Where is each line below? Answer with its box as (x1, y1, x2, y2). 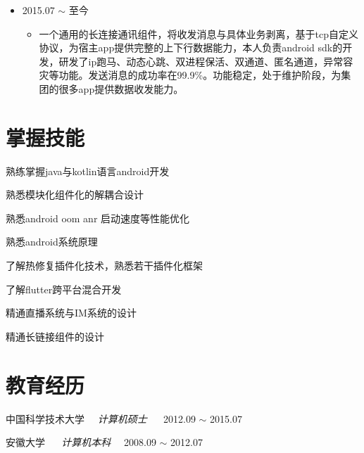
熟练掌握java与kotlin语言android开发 (6, 163, 170, 178)
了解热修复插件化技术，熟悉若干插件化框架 (6, 258, 203, 273)
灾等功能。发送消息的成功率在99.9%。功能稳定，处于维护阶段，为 (39, 68, 341, 82)
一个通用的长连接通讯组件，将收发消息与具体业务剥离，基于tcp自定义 (39, 26, 359, 41)
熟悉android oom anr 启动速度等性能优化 (6, 210, 190, 225)
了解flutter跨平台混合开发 (6, 281, 122, 296)
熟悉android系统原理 (6, 234, 98, 249)
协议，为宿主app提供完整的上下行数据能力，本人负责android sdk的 (39, 40, 343, 55)
